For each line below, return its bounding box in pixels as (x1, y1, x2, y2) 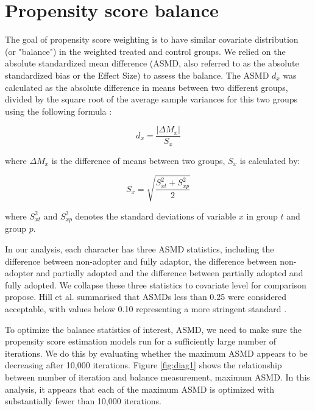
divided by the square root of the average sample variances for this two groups (5, 93, 298, 105)
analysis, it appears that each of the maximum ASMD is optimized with (5, 382, 274, 395)
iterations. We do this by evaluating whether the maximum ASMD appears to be (5, 346, 308, 359)
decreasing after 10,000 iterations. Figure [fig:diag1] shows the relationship (5, 359, 282, 371)
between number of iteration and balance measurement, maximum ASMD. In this (5, 370, 310, 383)
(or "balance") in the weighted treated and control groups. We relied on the (5, 45, 286, 57)
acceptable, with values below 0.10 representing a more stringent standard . (5, 302, 287, 315)
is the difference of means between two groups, (51, 154, 225, 166)
